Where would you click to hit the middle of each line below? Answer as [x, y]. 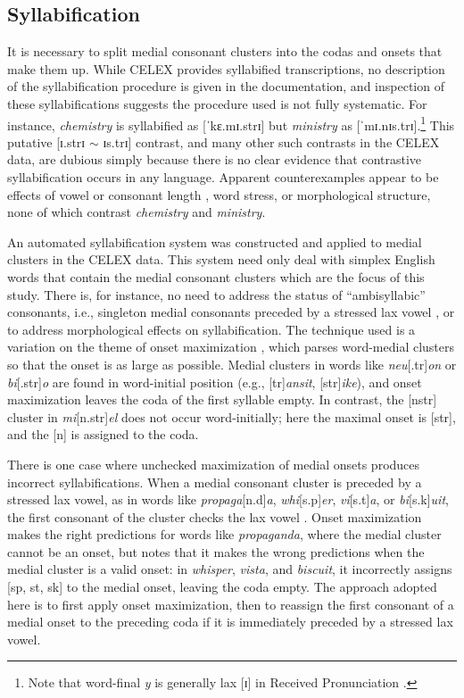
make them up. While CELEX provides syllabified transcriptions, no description [226, 68]
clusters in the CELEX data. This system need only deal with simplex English [221, 259]
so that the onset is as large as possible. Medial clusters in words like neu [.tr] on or [232, 364]
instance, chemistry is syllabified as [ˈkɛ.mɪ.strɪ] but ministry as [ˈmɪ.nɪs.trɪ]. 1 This [231, 123]
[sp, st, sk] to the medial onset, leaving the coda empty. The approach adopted [222, 587]
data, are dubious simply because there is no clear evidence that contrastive [215, 159]
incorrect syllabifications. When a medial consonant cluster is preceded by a [215, 482]
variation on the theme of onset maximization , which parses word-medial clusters [231, 347]
